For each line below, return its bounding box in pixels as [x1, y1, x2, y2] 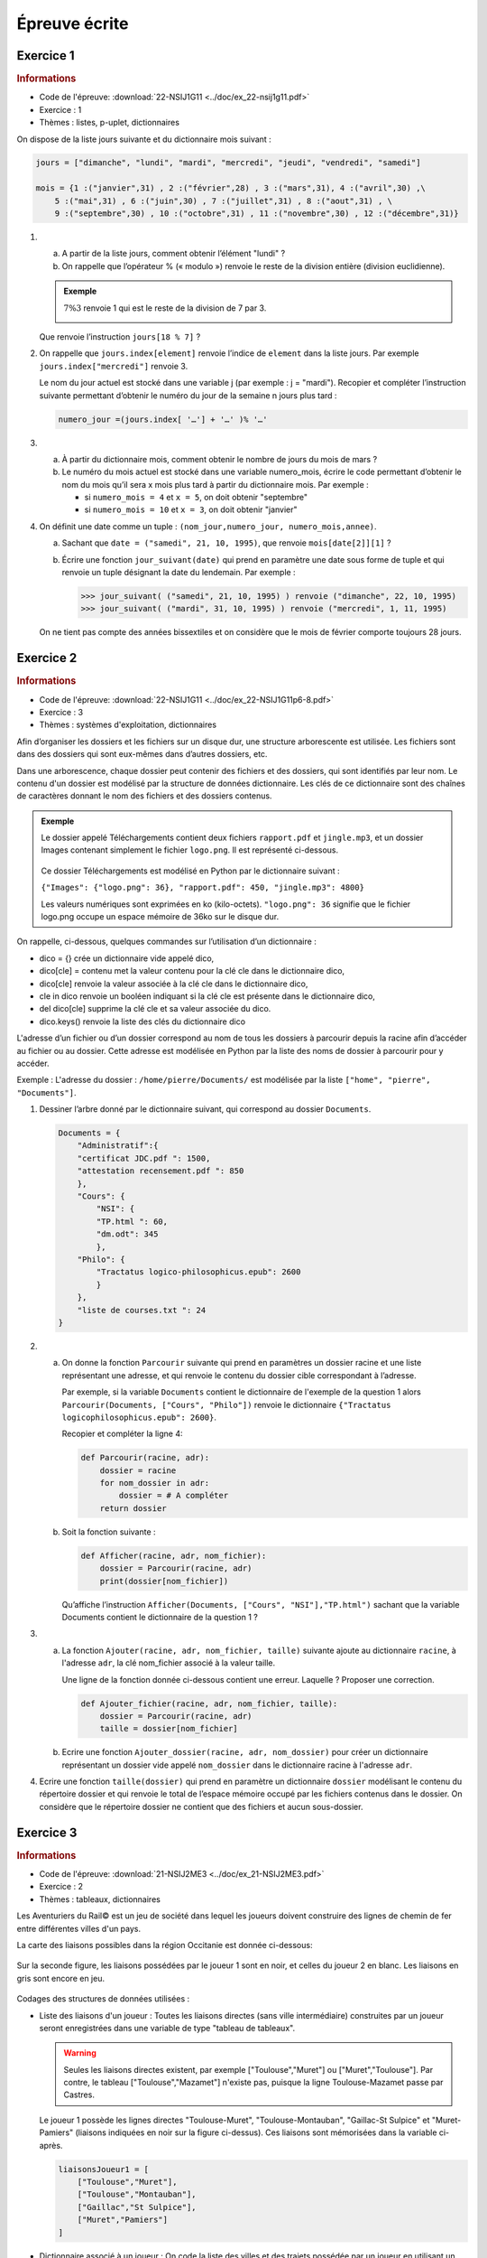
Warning [63, 2048, 96, 2058]
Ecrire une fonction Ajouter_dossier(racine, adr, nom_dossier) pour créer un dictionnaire [61, 1747, 428, 1758]
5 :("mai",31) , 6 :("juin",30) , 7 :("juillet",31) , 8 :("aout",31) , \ [54, 195, 392, 206]
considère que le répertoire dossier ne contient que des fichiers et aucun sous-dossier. [39, 1801, 363, 1812]
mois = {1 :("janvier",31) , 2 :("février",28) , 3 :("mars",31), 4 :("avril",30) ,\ [35, 183, 426, 193]
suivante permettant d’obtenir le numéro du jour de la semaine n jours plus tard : [39, 389, 337, 401]
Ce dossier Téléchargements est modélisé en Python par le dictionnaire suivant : [41, 865, 340, 876]
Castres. [63, 2089, 95, 2100]
